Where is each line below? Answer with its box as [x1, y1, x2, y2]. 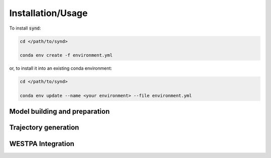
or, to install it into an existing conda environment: [9, 65, 112, 71]
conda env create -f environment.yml [20, 53, 113, 58]
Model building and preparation [9, 107, 110, 116]
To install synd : [9, 25, 41, 31]
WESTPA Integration [9, 139, 75, 148]
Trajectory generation [9, 123, 79, 132]
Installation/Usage [9, 8, 88, 19]
